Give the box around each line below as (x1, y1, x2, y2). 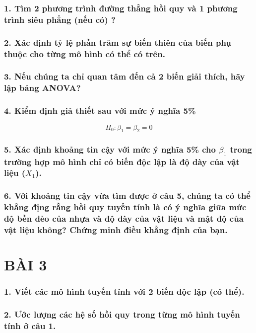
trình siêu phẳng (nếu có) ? (4, 13, 116, 25)
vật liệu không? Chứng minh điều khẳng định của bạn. (4, 224, 228, 236)
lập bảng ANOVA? (4, 82, 81, 94)
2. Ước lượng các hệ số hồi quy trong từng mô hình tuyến (4, 308, 240, 321)
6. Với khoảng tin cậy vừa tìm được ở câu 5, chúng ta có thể (4, 189, 251, 202)
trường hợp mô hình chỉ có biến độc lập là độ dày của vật (4, 155, 240, 167)
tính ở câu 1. (4, 320, 56, 332)
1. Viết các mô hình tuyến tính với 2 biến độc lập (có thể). (4, 285, 245, 298)
